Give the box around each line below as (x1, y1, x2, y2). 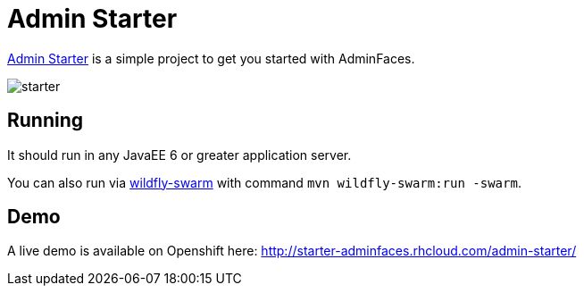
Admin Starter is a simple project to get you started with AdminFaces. (7, 50, 415, 66)
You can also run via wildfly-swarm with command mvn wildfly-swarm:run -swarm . (7, 174, 521, 190)
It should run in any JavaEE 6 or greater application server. (7, 146, 352, 163)
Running (7, 109, 84, 132)
